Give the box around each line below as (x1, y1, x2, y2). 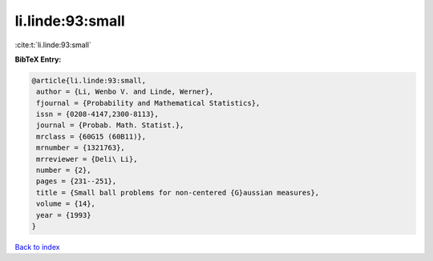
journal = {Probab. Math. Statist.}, (36, 121, 184, 130)
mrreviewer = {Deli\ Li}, (36, 155, 138, 163)
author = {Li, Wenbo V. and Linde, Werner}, (36, 87, 214, 96)
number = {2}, (36, 166, 91, 175)
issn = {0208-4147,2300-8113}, (36, 110, 160, 119)
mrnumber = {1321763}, (36, 143, 126, 152)
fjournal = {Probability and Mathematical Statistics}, (36, 98, 261, 107)
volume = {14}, (36, 199, 96, 208)
